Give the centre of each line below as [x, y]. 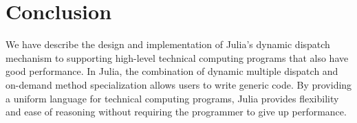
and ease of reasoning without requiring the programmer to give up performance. [176, 112]
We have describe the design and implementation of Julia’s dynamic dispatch [168, 44]
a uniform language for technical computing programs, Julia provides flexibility [172, 98]
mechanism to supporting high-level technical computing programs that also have [177, 57]
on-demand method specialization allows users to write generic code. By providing [179, 84]
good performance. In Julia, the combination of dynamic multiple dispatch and [172, 71]
